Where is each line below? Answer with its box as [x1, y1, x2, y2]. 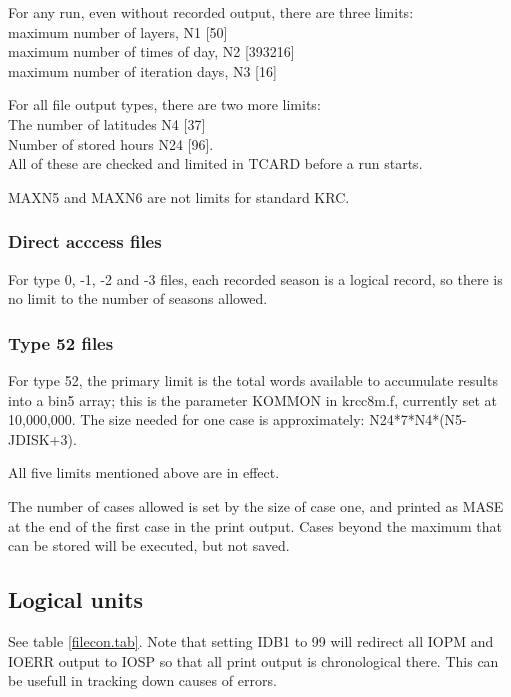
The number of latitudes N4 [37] [8, 113, 206, 134]
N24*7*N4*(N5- [369, 409, 467, 430]
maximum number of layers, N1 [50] [8, 21, 228, 42]
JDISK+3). [8, 428, 77, 449]
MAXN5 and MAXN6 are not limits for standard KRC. [8, 186, 350, 207]
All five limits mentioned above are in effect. [8, 462, 280, 483]
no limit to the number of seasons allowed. [8, 288, 268, 309]
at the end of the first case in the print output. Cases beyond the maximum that [8, 515, 502, 536]
